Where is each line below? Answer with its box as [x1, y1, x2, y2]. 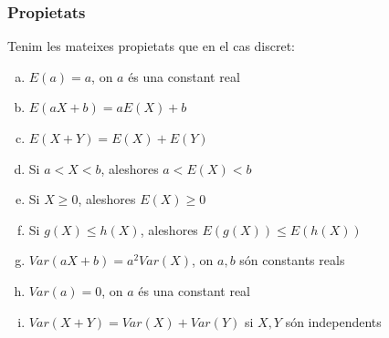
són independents [285, 312, 382, 331]
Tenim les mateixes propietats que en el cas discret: [7, 36, 296, 56]
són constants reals [239, 251, 345, 270]
